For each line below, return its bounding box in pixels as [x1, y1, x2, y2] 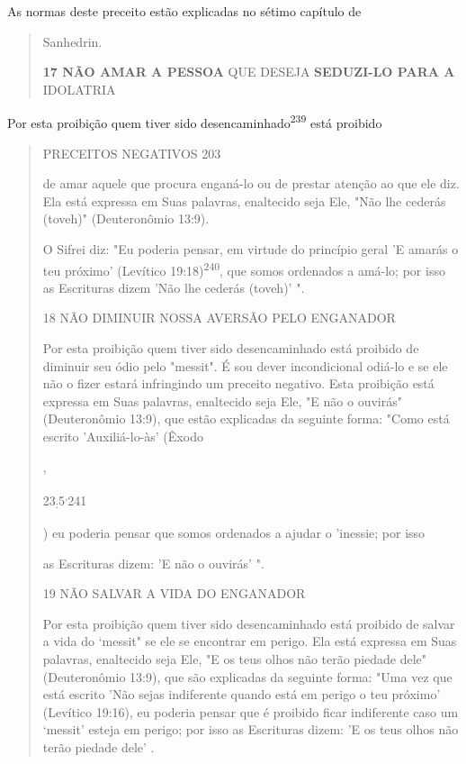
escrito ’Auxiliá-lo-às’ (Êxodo [42, 427, 203, 445]
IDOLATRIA [42, 79, 116, 98]
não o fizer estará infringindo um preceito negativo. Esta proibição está [42, 374, 435, 393]
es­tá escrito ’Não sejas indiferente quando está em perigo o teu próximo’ [42, 685, 441, 704]
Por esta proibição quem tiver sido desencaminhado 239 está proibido [7, 111, 382, 132]
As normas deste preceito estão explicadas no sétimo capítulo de [7, 2, 362, 20]
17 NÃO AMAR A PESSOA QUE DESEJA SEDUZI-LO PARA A [42, 62, 455, 81]
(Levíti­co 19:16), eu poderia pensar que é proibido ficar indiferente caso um [42, 702, 459, 721]
